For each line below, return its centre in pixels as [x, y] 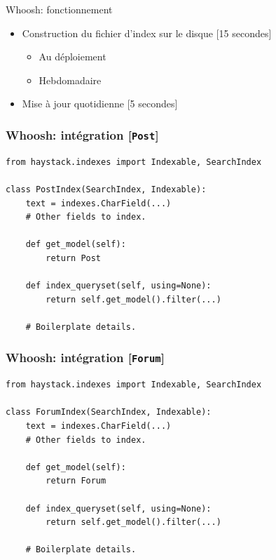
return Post [74, 258]
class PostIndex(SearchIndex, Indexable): [106, 189]
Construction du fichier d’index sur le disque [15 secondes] [147, 33]
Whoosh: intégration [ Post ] [82, 134]
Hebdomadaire [70, 80]
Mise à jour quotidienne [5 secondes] [100, 104]
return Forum [76, 481]
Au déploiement [73, 56]
